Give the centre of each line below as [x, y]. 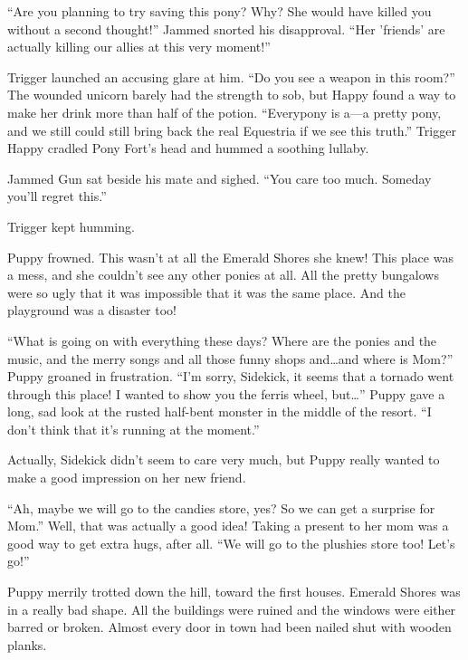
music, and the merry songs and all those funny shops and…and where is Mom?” [230, 358]
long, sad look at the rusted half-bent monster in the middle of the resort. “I [220, 411]
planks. [27, 644]
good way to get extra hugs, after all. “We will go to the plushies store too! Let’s [231, 543]
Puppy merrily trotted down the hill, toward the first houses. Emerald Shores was [234, 592]
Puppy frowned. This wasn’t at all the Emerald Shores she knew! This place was [230, 257]
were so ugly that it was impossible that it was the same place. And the [206, 292]
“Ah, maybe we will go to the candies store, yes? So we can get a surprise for [221, 507]
